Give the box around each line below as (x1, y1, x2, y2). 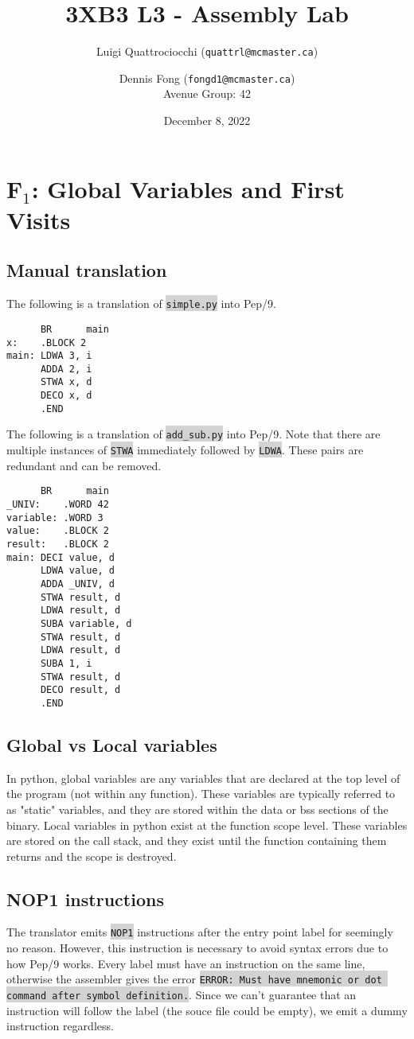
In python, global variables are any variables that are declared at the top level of (6, 769, 400, 786)
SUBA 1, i (40, 657, 92, 669)
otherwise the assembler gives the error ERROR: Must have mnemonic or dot (6, 971, 382, 987)
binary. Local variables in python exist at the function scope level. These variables (6, 816, 408, 833)
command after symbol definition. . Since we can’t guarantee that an (6, 986, 357, 1002)
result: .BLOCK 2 (6, 538, 109, 550)
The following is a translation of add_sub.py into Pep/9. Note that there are (6, 426, 381, 442)
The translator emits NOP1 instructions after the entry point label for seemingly (6, 924, 393, 940)
